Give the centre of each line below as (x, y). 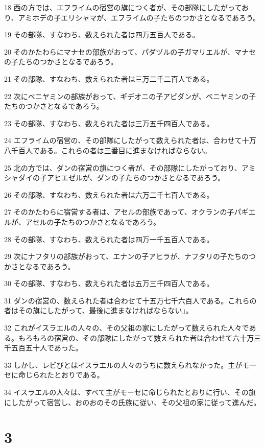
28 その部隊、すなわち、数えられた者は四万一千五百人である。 (109, 239)
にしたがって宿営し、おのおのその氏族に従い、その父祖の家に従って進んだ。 (132, 402)
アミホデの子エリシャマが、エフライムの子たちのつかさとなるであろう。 (139, 17)
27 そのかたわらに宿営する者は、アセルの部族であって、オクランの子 (119, 212)
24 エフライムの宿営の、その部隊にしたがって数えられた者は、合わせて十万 (130, 140)
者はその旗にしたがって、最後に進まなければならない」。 (99, 310)
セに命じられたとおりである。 (54, 375)
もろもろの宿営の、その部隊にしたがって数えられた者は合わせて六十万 (136, 337)
